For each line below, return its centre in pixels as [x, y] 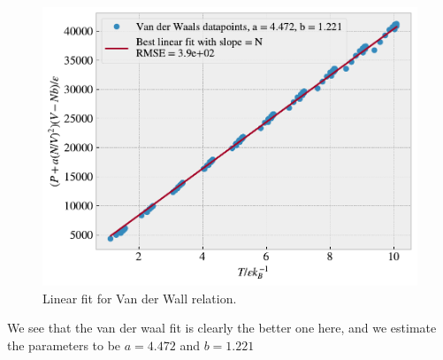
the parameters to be [64, 345]
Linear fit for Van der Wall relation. [140, 298]
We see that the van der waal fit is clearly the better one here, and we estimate [222, 328]
